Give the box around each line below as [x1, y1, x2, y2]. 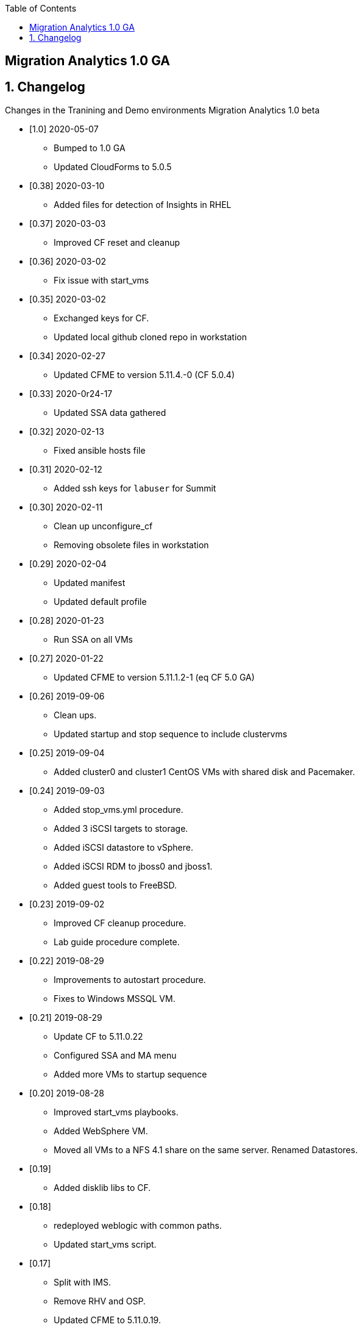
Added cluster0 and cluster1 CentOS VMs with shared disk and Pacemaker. [54, 767, 355, 778]
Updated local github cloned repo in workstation [54, 332, 247, 343]
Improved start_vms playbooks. [54, 1107, 179, 1118]
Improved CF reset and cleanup [54, 237, 180, 248]
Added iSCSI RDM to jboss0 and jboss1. [54, 861, 213, 872]
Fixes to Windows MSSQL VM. [54, 993, 176, 1004]
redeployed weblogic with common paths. [54, 1220, 222, 1231]
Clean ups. [54, 710, 97, 721]
